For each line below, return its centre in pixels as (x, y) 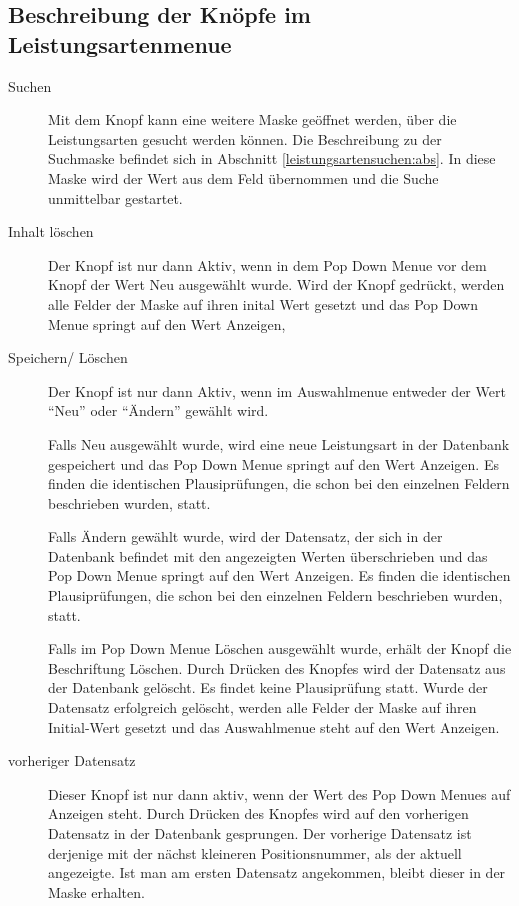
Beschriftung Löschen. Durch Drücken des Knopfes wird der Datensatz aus (277, 667)
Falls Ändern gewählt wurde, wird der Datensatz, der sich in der (245, 536)
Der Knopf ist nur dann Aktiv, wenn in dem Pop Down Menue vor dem (267, 264)
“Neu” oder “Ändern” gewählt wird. (158, 410)
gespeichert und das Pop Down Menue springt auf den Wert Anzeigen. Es (273, 463)
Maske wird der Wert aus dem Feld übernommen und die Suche (243, 177)
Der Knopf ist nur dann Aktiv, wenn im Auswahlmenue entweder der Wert (277, 390)
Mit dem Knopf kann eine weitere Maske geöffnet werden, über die (252, 119)
